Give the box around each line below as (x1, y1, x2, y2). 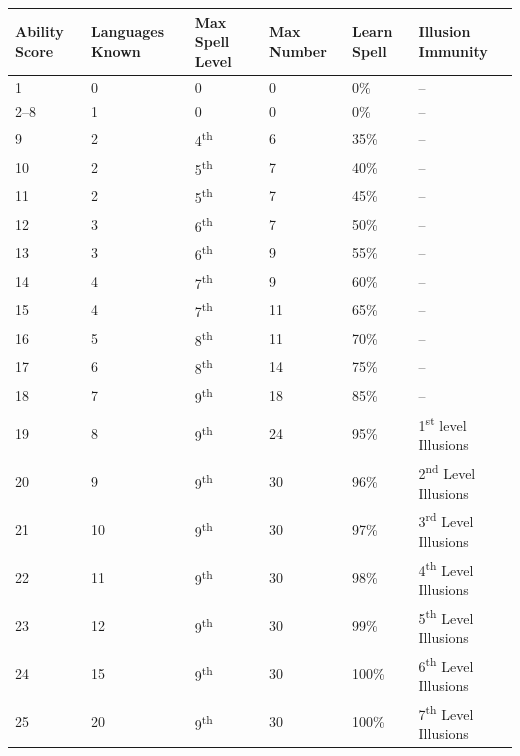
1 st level (418, 412, 467, 435)
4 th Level (418, 556, 474, 580)
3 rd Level (418, 508, 474, 532)
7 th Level (418, 700, 474, 724)
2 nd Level (418, 460, 476, 483)
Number (268, 40, 327, 61)
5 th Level (418, 604, 474, 628)
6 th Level (418, 652, 474, 676)
